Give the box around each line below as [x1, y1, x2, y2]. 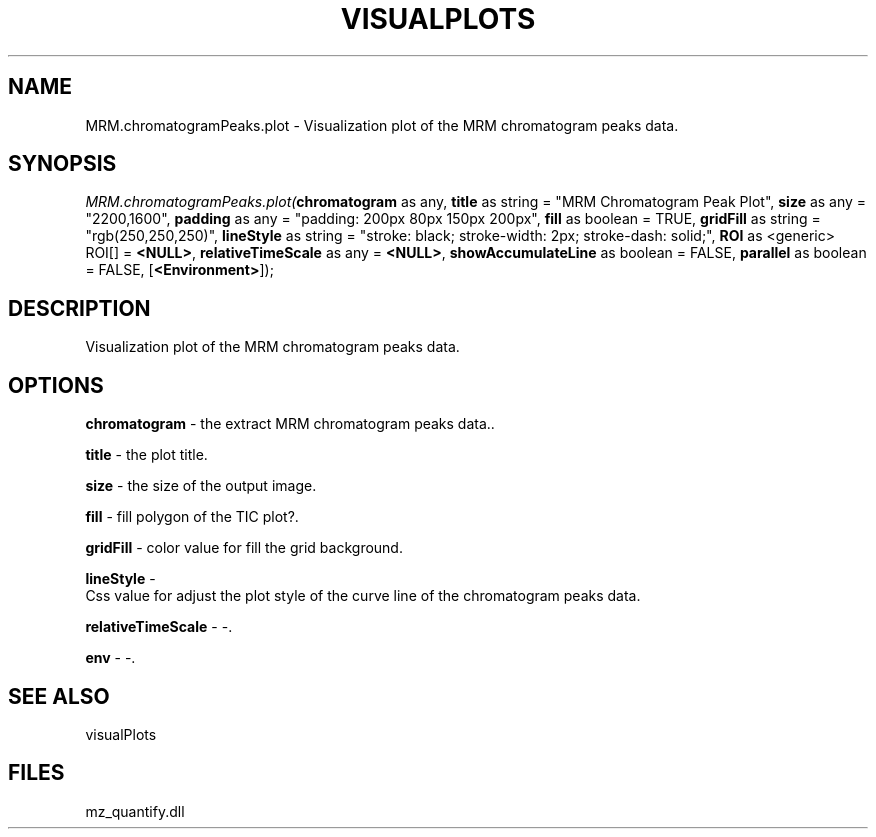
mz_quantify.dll [85, 802, 185, 820]
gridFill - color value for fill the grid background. [85, 539, 403, 557]
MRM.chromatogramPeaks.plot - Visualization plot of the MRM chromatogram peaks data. [85, 116, 679, 134]
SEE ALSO [8, 683, 110, 709]
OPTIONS [8, 372, 104, 398]
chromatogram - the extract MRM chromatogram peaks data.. [85, 415, 495, 433]
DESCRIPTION [8, 295, 151, 321]
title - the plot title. [85, 446, 208, 464]
